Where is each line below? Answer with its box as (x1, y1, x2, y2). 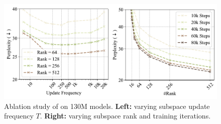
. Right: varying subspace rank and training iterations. (40, 110, 211, 121)
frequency (4, 110, 34, 121)
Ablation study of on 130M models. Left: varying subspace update (4, 100, 210, 111)
